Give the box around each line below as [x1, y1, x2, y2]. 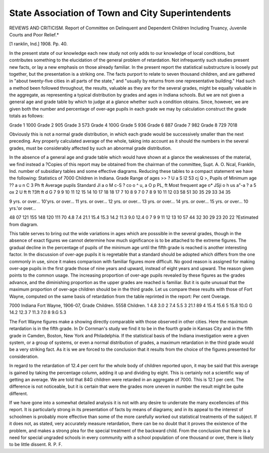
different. [9, 390, 28, 396]
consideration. [9, 353, 39, 359]
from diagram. [9, 221, 38, 227]
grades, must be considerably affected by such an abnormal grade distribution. [9, 145, 172, 151]
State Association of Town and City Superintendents [9, 7, 231, 18]
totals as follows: [9, 113, 44, 119]
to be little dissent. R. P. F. [9, 442, 62, 448]
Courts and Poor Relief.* [9, 31, 59, 37]
